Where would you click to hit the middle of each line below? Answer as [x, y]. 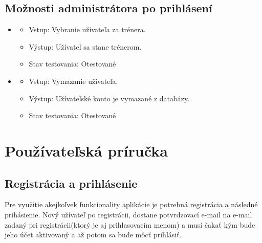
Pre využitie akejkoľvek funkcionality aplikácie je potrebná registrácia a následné [131, 204]
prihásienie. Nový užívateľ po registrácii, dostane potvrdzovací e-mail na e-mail [128, 214]
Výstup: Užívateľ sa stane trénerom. [85, 46]
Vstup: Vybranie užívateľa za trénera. [87, 29]
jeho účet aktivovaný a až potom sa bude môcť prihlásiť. [93, 235]
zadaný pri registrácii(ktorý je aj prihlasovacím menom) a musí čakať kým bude [130, 224]
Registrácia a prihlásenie [71, 183]
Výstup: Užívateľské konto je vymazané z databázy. [109, 98]
